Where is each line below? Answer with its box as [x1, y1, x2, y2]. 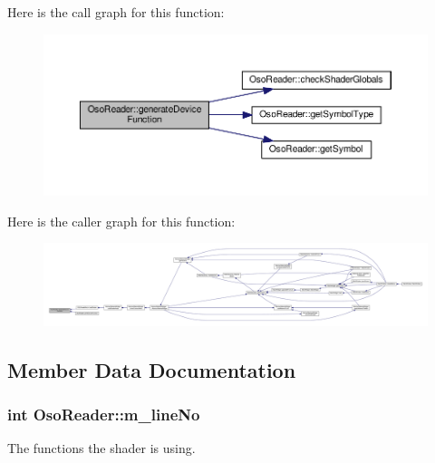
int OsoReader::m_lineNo [7, 402, 200, 425]
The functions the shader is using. [7, 439, 196, 458]
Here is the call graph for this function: [7, 3, 225, 21]
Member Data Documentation [7, 355, 296, 383]
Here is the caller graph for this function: [7, 211, 236, 230]
